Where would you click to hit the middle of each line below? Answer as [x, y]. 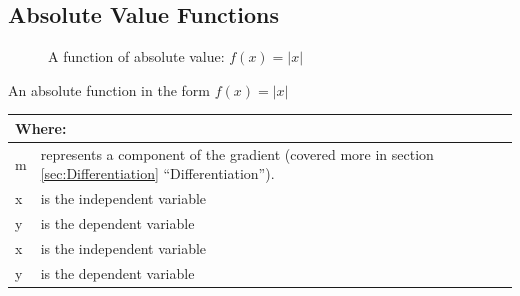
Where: [41, 127]
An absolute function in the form [109, 89]
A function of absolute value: [136, 56]
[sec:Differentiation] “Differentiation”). [157, 173]
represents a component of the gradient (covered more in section [237, 153]
